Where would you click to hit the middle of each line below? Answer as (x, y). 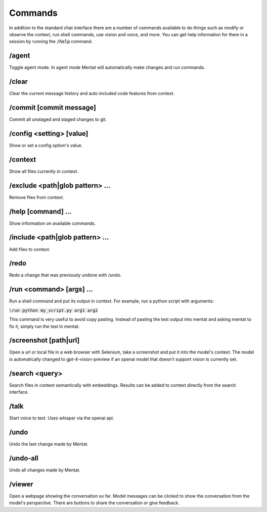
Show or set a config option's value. (46, 145)
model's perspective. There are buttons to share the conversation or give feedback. (94, 503)
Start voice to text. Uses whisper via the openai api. (62, 418)
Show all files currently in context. (44, 171)
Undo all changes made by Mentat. (45, 470)
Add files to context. (30, 249)
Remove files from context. (37, 197)
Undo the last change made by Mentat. (49, 444)
